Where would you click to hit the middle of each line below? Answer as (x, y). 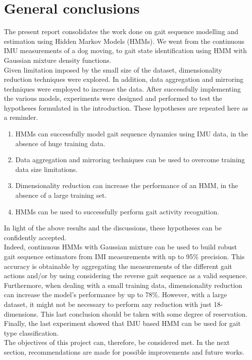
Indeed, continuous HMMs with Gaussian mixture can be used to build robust (121, 247)
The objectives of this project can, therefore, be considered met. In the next (117, 342)
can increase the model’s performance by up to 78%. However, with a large (116, 294)
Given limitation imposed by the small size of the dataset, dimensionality (113, 69)
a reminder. (21, 117)
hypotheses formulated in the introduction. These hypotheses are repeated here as (126, 107)
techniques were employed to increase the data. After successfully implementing (122, 88)
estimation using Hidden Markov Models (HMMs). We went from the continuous (124, 41)
